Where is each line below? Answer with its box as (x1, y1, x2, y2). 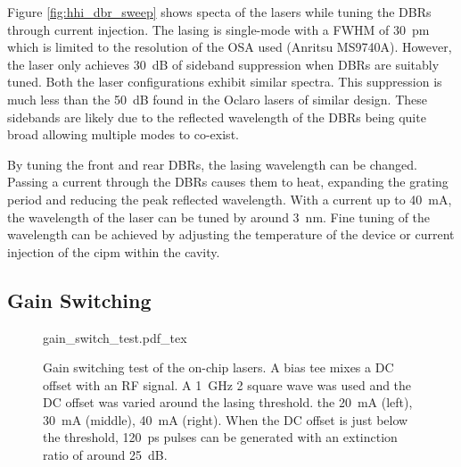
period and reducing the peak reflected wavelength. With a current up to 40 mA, (7, 189, 452, 208)
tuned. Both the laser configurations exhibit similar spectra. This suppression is (7, 72, 442, 91)
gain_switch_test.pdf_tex (43, 328, 187, 346)
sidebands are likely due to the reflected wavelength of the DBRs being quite (7, 107, 426, 126)
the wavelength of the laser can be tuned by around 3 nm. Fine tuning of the (7, 207, 431, 226)
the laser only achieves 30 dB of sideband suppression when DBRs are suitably (7, 54, 440, 73)
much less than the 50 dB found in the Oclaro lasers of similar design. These (7, 89, 427, 108)
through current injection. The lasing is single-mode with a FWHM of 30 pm (7, 20, 430, 38)
